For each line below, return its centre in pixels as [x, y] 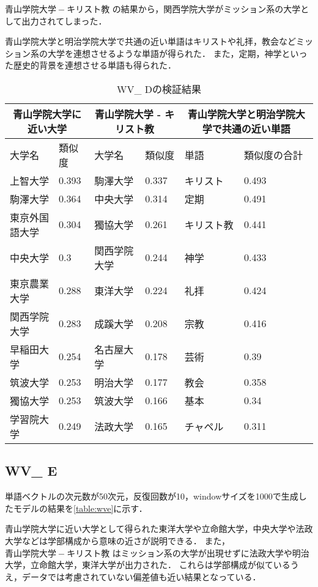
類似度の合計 [273, 155]
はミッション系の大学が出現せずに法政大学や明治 [211, 552]
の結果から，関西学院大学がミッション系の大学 [206, 9]
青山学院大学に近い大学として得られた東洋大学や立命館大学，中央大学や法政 [159, 529]
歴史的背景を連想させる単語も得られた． [94, 65]
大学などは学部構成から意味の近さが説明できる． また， [118, 540]
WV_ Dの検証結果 [159, 89]
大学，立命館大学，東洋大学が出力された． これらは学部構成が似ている [148, 565]
